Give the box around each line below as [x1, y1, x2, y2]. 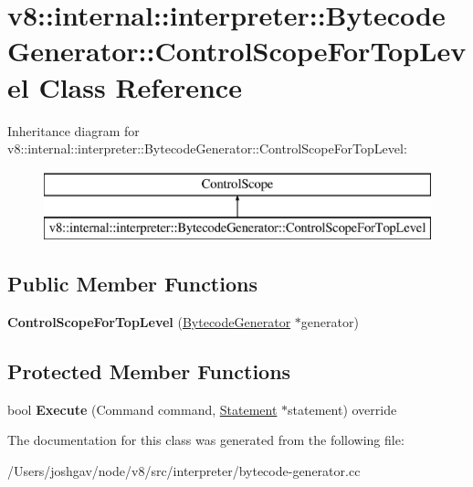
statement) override [288, 399, 397, 418]
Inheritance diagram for [7, 121, 140, 140]
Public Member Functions [7, 270, 258, 298]
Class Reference [38, 68, 242, 105]
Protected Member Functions [7, 357, 291, 386]
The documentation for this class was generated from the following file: [7, 430, 405, 450]
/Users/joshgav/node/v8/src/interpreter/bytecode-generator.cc [7, 461, 361, 481]
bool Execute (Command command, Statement [7, 399, 278, 418]
